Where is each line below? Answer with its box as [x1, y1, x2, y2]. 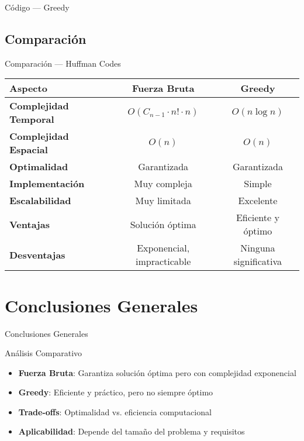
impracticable [136, 254, 191, 268]
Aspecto [9, 81, 47, 95]
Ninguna [240, 241, 275, 255]
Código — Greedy [5, 1, 70, 13]
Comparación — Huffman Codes [5, 57, 121, 69]
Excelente [238, 194, 278, 208]
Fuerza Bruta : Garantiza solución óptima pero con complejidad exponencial [18, 366, 296, 378]
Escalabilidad [9, 194, 71, 208]
